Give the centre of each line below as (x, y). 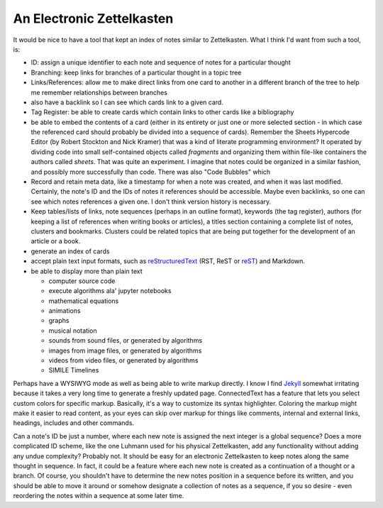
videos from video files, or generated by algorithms (123, 360)
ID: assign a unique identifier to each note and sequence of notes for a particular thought (161, 62)
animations (65, 311)
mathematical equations (84, 301)
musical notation (73, 331)
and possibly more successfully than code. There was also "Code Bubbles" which (151, 172)
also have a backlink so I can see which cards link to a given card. (127, 102)
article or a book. (56, 241)
